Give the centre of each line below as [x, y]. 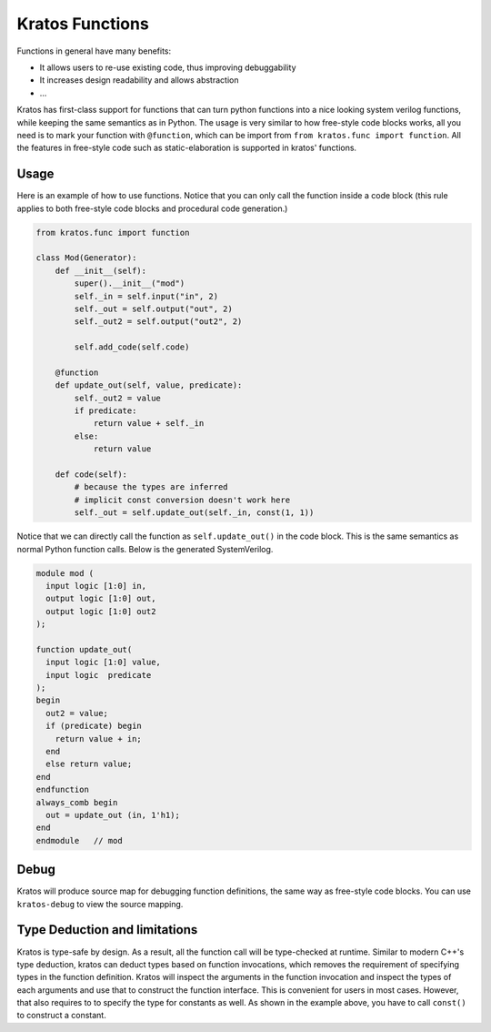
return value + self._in [149, 424]
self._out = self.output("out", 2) [154, 309]
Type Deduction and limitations [107, 930]
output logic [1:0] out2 [101, 611]
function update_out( [84, 649]
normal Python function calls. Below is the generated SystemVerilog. [145, 549]
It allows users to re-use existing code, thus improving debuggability [168, 67]
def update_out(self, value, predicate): [149, 385]
